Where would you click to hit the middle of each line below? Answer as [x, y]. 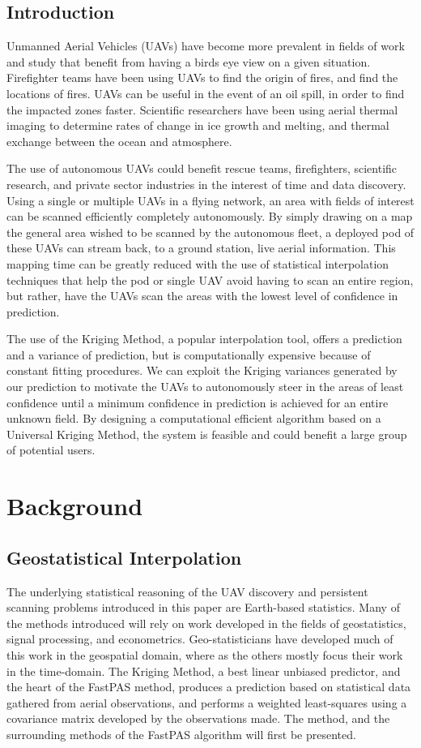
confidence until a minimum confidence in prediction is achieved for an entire [198, 402]
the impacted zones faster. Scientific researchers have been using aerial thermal [202, 109]
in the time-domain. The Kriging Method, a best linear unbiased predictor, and [204, 671]
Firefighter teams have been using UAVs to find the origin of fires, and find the [202, 77]
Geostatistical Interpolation [124, 557]
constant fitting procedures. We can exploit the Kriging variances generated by [202, 370]
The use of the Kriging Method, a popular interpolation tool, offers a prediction [204, 339]
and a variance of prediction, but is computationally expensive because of [189, 354]
